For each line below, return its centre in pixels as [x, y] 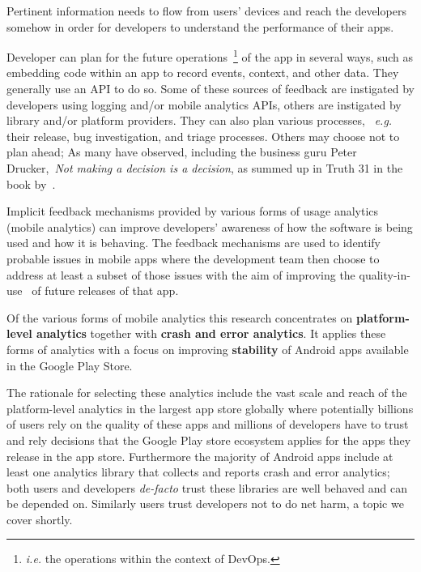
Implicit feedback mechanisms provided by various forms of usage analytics [193, 211]
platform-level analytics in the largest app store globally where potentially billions [210, 408]
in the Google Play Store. [70, 365]
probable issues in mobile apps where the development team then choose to [193, 258]
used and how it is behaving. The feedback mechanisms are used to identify [194, 243]
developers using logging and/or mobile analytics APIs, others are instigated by [204, 104]
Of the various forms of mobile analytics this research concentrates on [180, 317]
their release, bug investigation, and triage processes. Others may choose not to [203, 136]
